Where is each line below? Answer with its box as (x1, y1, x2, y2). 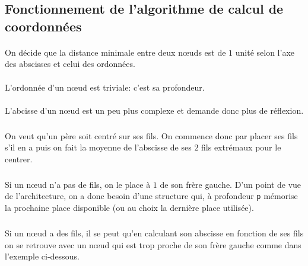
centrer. (5, 152, 33, 165)
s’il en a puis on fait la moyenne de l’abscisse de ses (5, 141, 192, 153)
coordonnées (5, 17, 82, 35)
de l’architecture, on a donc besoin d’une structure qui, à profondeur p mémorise (5, 190, 298, 202)
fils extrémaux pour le (201, 141, 281, 153)
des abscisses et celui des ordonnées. (5, 57, 135, 70)
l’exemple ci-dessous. (5, 250, 80, 262)
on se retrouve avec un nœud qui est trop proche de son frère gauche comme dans (5, 238, 301, 251)
